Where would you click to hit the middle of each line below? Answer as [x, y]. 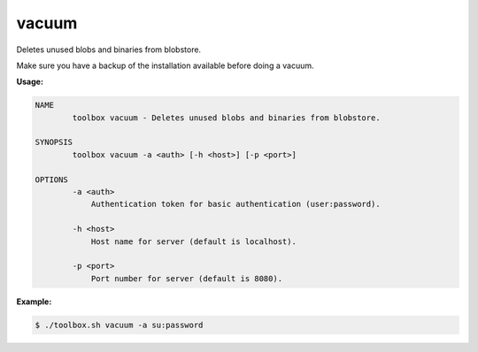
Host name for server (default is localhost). [193, 241]
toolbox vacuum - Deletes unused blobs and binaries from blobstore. [226, 118]
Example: [34, 302]
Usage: [30, 82]
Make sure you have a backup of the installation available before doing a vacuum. [165, 65]
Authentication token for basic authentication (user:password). [235, 204]
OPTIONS [51, 180]
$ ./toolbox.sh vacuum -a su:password [119, 325]
